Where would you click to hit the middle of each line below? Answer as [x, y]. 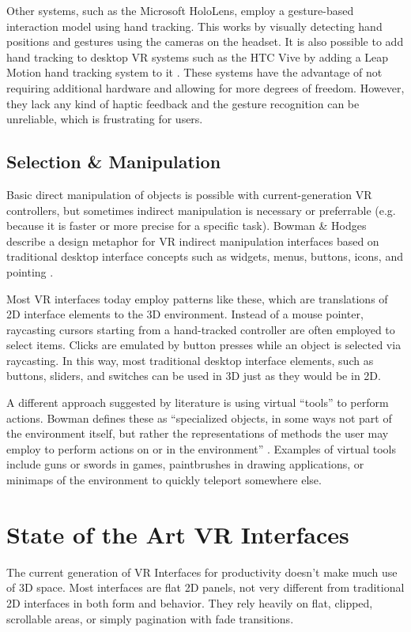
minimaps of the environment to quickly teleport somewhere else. [164, 480]
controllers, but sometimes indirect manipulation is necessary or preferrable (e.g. [201, 210]
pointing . [30, 271]
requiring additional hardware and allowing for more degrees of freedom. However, [205, 87]
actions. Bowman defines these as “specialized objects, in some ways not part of [199, 418]
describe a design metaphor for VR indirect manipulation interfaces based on [193, 241]
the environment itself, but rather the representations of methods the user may [198, 433]
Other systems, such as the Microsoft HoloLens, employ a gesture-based [180, 10]
